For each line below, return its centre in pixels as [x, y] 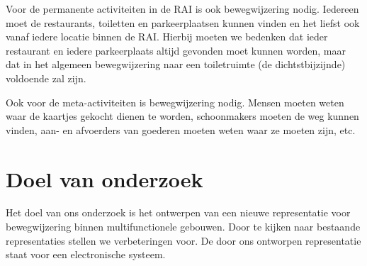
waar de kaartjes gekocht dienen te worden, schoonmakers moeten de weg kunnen [182, 116]
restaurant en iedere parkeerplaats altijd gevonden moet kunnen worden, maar [176, 50]
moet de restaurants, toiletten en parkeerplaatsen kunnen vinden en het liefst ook [183, 22]
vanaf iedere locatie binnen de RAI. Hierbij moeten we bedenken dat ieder [167, 37]
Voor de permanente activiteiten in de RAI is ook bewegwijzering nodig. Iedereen [182, 9]
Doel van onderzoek [105, 178]
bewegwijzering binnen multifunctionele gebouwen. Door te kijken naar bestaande [183, 227]
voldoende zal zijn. [46, 78]
